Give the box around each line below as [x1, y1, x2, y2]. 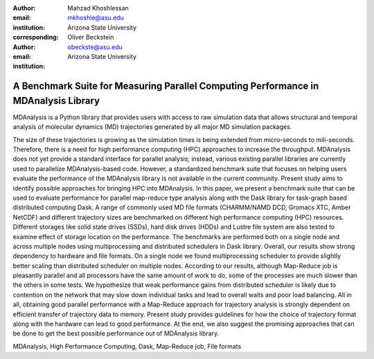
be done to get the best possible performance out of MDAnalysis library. [12, 329, 220, 338]
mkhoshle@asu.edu [67, 14, 124, 22]
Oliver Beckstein [67, 33, 114, 42]
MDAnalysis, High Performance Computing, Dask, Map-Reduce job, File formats [12, 342, 242, 350]
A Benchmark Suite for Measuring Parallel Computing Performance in [12, 80, 319, 92]
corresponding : [12, 33, 59, 42]
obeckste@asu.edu [67, 42, 123, 51]
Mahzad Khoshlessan [67, 4, 130, 12]
